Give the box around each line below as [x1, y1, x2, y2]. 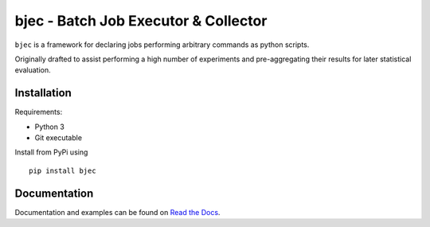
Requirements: [14, 108, 63, 117]
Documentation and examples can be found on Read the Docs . [14, 207, 221, 217]
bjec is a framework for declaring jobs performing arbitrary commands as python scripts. [14, 40, 310, 49]
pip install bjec [29, 166, 96, 175]
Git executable [34, 133, 83, 143]
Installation [14, 86, 72, 100]
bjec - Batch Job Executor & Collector [14, 12, 268, 29]
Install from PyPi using [14, 147, 88, 157]
